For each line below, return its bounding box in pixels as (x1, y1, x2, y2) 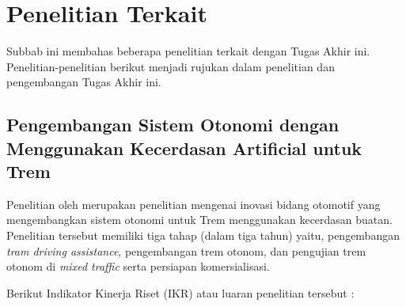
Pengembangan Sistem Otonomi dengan (6, 112, 340, 137)
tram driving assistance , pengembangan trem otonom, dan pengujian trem (6, 242, 366, 259)
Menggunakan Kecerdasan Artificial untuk (6, 135, 362, 160)
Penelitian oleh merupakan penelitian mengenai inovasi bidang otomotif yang (6, 195, 381, 212)
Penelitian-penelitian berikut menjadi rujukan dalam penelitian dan (6, 58, 335, 74)
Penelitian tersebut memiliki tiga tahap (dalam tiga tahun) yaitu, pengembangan (6, 227, 400, 244)
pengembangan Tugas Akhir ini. (6, 74, 161, 90)
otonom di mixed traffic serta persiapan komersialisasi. (6, 258, 270, 275)
